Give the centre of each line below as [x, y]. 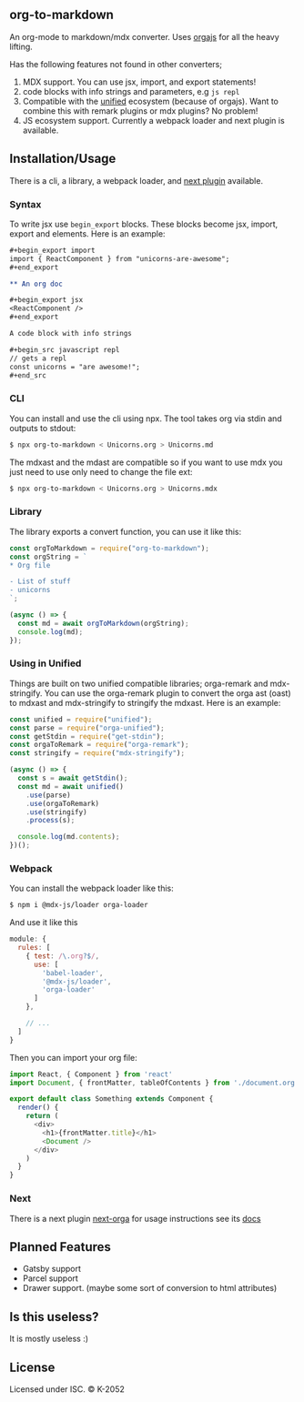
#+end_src [28, 375]
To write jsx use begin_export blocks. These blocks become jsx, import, [144, 224]
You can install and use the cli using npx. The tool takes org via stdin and [146, 419]
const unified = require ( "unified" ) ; [81, 719]
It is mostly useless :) [49, 1339]
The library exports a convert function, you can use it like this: [126, 531]
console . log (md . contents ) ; [69, 837]
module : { [28, 939]
